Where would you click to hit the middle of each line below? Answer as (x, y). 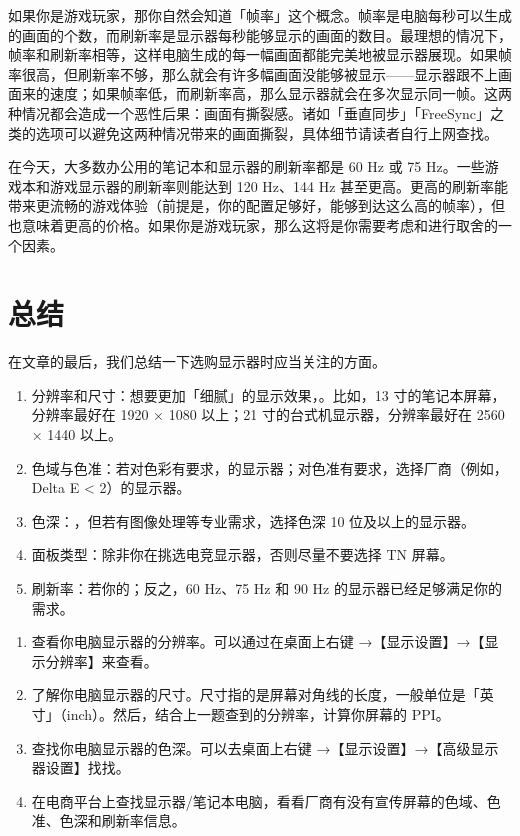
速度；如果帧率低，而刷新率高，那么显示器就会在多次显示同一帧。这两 (280, 93)
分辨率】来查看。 (101, 660)
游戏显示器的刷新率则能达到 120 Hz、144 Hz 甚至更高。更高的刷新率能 (279, 185)
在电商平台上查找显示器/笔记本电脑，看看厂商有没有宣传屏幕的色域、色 (266, 800)
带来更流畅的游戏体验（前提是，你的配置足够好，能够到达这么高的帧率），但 (256, 205)
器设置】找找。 (80, 767)
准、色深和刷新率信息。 (108, 820)
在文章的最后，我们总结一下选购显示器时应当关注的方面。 (197, 361)
